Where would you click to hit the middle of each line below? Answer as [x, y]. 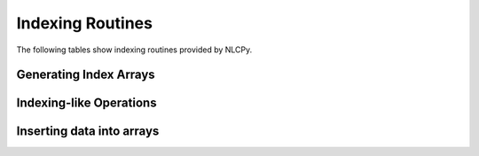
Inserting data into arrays [88, 132]
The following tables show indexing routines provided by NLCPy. [134, 50]
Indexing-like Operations [86, 103]
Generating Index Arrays [86, 75]
